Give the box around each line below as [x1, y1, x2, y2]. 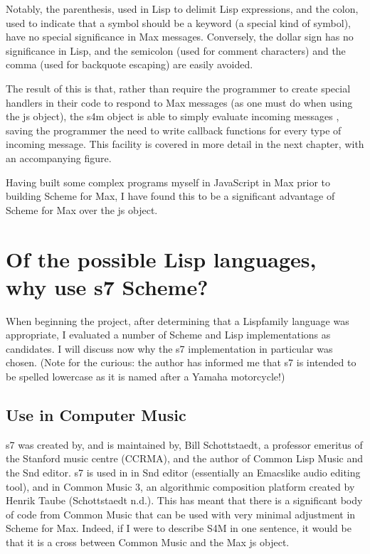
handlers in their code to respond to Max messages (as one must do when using [6, 95, 353, 110]
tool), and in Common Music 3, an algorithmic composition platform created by [6, 479, 355, 494]
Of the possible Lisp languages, [6, 244, 317, 273]
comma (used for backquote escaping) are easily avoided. [6, 57, 253, 72]
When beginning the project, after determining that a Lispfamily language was [6, 313, 349, 328]
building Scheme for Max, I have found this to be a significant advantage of [6, 188, 335, 203]
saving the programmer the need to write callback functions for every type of [6, 122, 342, 137]
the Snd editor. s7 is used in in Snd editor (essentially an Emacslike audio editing [6, 464, 361, 479]
